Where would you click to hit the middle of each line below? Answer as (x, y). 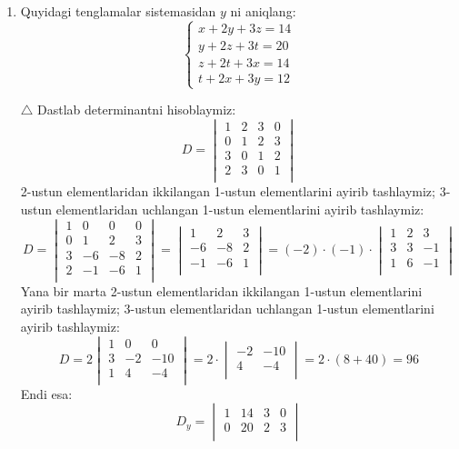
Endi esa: (46, 393)
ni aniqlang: (263, 11)
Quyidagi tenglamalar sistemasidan (118, 11)
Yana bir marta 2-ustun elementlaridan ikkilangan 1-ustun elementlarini (221, 290)
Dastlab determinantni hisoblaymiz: (137, 110)
